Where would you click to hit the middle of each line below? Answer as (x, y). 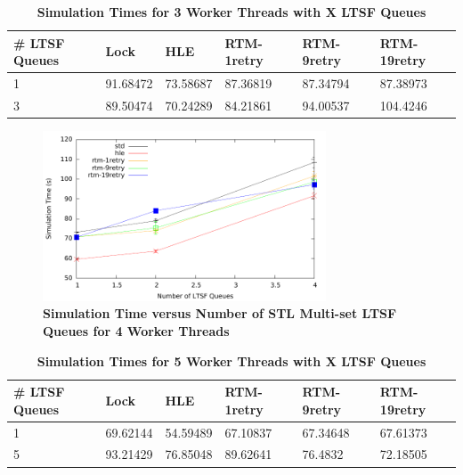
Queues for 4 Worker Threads (136, 330)
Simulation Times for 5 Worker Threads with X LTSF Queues (231, 360)
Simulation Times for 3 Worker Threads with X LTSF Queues (231, 12)
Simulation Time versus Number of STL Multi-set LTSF (220, 313)
